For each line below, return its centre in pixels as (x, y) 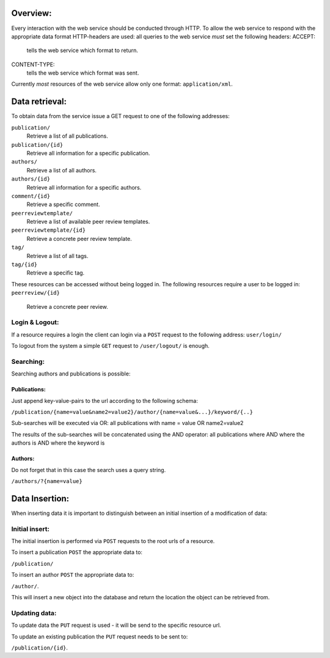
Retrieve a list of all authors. (62, 170)
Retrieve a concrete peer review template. (79, 238)
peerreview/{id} (36, 293)
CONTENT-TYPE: (33, 64)
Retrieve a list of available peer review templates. (88, 222)
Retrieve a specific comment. (63, 204)
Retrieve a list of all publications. (67, 136)
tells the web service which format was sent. (83, 73)
